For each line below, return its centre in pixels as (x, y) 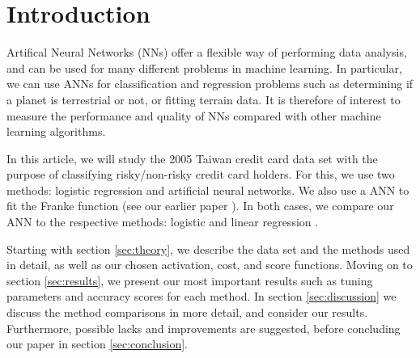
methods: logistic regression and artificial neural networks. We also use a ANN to (208, 190)
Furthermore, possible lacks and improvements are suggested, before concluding (204, 328)
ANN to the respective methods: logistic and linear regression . (163, 222)
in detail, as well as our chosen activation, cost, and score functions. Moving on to (210, 265)
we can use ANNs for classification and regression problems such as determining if (210, 84)
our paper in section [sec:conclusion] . (97, 344)
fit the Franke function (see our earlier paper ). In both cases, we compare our (200, 206)
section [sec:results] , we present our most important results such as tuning (190, 280)
